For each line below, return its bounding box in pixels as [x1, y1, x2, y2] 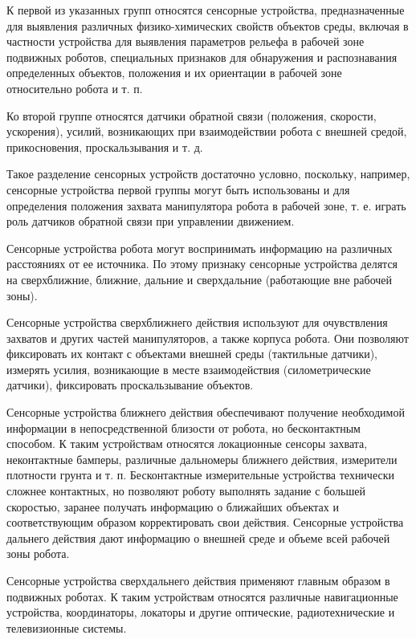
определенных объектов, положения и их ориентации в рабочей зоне [6, 64, 342, 81]
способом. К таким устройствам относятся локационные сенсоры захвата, [6, 435, 368, 452]
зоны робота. [6, 545, 70, 562]
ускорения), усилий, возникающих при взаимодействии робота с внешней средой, [6, 123, 407, 140]
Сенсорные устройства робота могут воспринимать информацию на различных [6, 239, 393, 256]
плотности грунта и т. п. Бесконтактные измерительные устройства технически [6, 466, 394, 483]
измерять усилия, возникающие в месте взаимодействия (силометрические [6, 360, 371, 377]
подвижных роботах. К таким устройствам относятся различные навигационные [6, 588, 398, 604]
